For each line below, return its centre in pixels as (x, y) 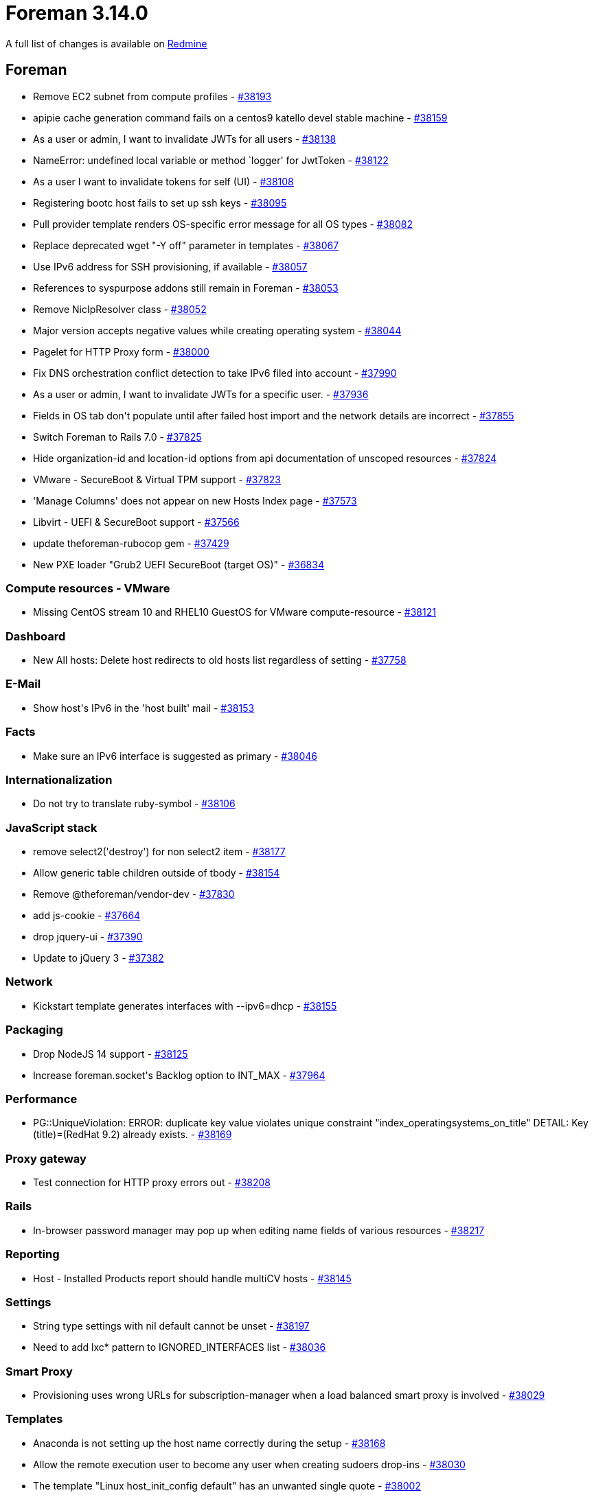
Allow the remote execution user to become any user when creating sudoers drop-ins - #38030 (249, 1464)
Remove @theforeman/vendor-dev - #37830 (134, 894)
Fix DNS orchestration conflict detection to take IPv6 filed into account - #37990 (215, 373)
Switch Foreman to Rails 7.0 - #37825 (117, 437)
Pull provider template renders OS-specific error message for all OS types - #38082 (223, 224)
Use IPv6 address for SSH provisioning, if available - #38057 (170, 266)
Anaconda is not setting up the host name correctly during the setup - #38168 (209, 1443)
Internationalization (59, 779)
